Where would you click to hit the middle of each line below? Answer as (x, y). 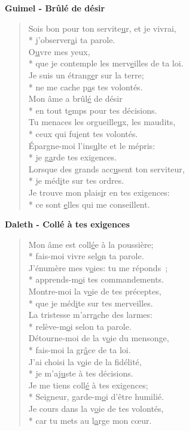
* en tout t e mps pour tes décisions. (93, 110)
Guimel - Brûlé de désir (55, 8)
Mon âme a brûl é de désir (75, 98)
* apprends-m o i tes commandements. (96, 279)
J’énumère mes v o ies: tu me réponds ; (98, 267)
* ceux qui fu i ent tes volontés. (83, 133)
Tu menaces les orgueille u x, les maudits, (102, 122)
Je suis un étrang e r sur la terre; (86, 75)
